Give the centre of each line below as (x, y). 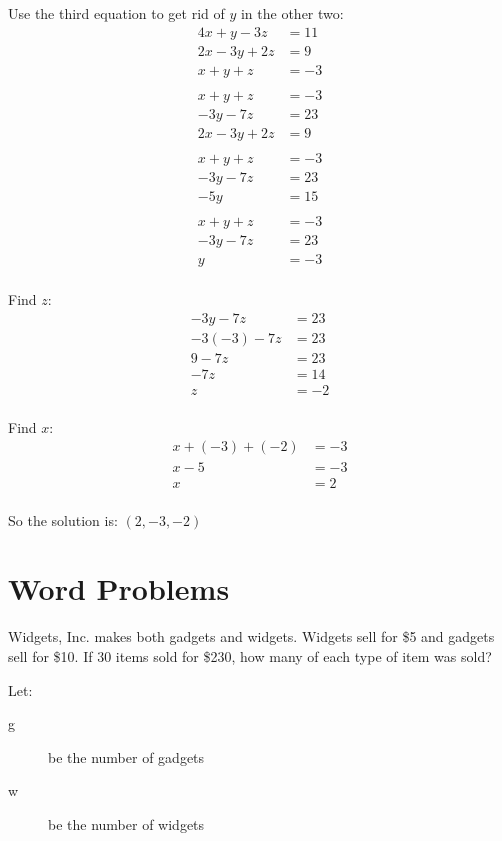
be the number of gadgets (126, 756)
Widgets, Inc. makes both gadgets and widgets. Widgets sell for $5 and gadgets (251, 636)
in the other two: (292, 13)
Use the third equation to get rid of (116, 13)
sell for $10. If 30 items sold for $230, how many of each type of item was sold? (250, 655)
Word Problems (119, 588)
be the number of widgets (126, 823)
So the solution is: (63, 519)
